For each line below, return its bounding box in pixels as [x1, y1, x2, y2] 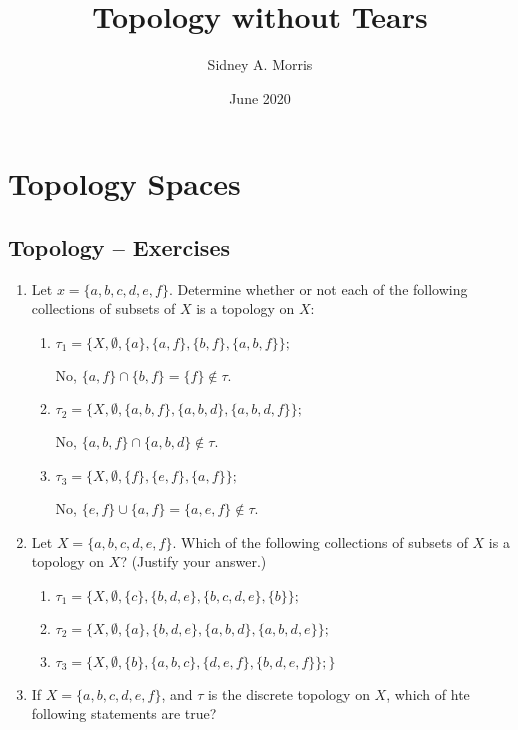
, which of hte [386, 683, 470, 704]
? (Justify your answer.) [120, 551, 267, 572]
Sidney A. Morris [207, 54, 313, 75]
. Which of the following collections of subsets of [172, 531, 468, 552]
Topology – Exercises [8, 231, 230, 262]
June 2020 [229, 87, 291, 108]
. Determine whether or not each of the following [168, 278, 468, 299]
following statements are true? [31, 703, 217, 724]
